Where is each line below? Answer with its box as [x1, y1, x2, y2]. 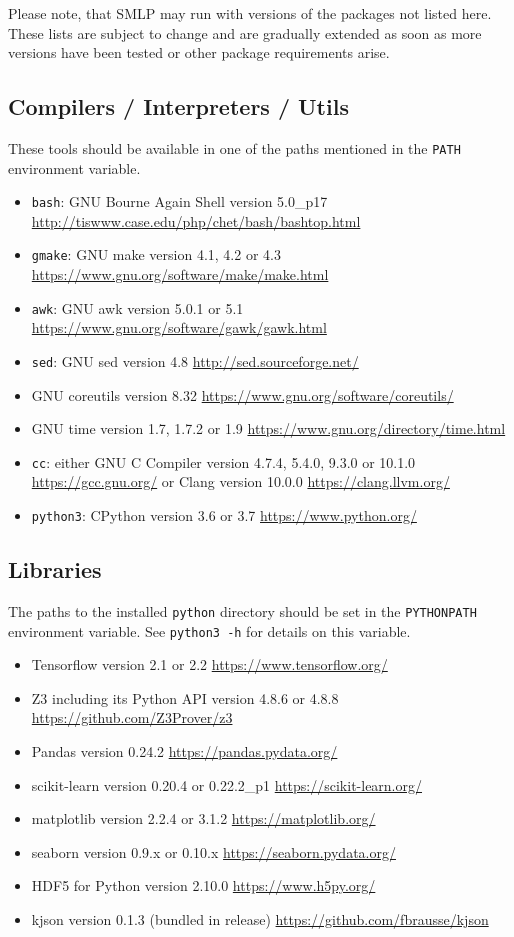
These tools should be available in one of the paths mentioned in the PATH [8, 137, 461, 158]
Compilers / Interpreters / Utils [8, 91, 349, 122]
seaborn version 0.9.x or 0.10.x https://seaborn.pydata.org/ [31, 841, 396, 862]
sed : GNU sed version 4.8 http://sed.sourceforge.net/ [31, 350, 359, 371]
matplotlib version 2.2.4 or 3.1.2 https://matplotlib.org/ [31, 808, 376, 829]
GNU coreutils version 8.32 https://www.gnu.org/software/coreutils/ [31, 384, 454, 405]
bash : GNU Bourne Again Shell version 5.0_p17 [31, 191, 328, 212]
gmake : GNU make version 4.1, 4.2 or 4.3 [31, 244, 281, 265]
